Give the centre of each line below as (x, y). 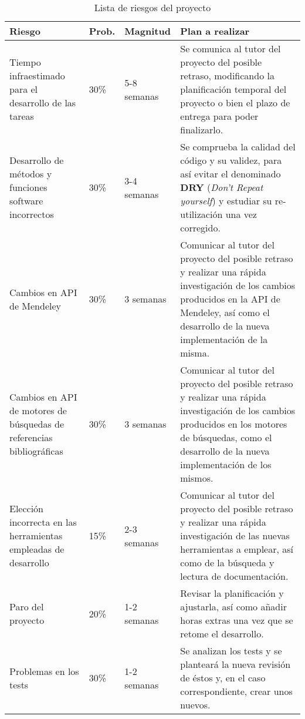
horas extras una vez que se (237, 620)
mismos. (197, 478)
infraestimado (37, 75)
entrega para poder (219, 116)
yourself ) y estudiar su (226, 201)
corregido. (200, 228)
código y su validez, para (231, 160)
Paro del (27, 607)
